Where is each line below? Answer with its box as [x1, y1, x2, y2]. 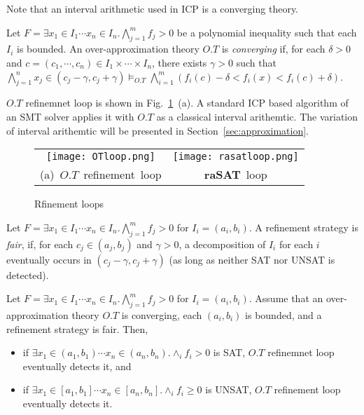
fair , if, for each [6, 236, 73, 251]
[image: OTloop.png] [46, 151, 155, 163]
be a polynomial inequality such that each [176, 25, 357, 39]
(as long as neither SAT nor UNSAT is [169, 252, 335, 266]
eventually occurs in [6, 252, 92, 266]
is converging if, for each [221, 41, 325, 56]
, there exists [152, 55, 207, 69]
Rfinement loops [34, 196, 104, 211]
